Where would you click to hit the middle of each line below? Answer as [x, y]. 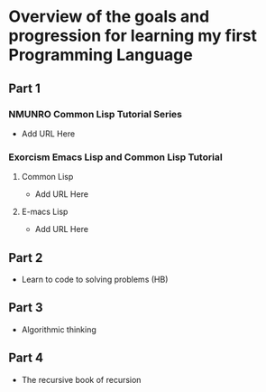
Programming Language [101, 55]
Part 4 [26, 358]
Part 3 [26, 308]
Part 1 [25, 88]
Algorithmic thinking [59, 329]
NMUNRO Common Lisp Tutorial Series [95, 114]
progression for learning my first [133, 36]
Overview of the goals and [109, 17]
